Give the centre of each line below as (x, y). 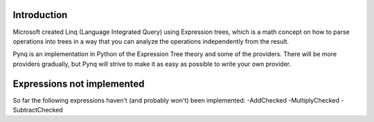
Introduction (40, 15)
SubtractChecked (38, 110)
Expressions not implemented (79, 84)
